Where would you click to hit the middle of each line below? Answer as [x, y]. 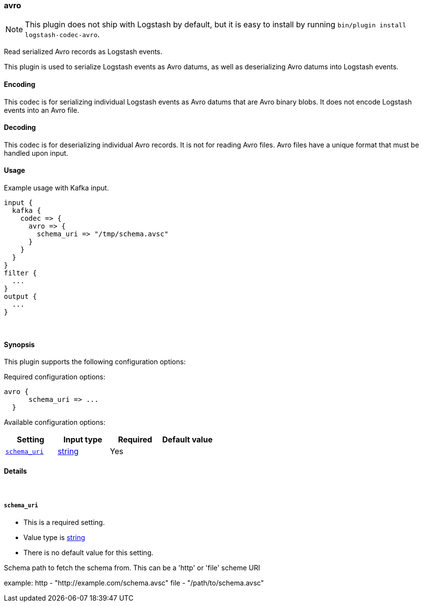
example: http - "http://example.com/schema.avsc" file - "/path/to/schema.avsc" [134, 583]
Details [16, 471]
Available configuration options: [55, 422]
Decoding [20, 127]
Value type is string [54, 538]
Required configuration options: [55, 377]
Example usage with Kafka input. [57, 188]
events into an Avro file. [42, 110]
